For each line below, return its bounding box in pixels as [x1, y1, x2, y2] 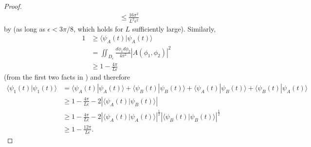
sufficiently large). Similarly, [132, 23, 216, 33]
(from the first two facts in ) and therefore [4, 72, 130, 82]
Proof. [4, 1, 22, 11]
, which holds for [73, 23, 123, 33]
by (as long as [4, 23, 45, 33]
